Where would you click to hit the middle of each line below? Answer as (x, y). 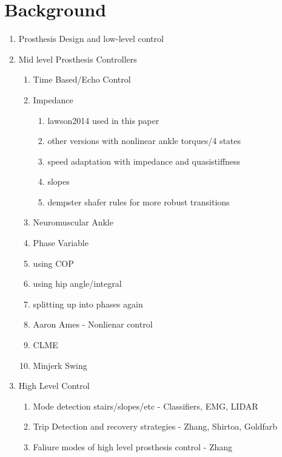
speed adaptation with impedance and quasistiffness (144, 161)
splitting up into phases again (88, 304)
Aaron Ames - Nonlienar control (93, 324)
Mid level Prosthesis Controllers (78, 59)
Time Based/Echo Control (82, 79)
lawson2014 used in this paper (103, 120)
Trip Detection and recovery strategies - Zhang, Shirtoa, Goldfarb (155, 426)
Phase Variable (61, 243)
